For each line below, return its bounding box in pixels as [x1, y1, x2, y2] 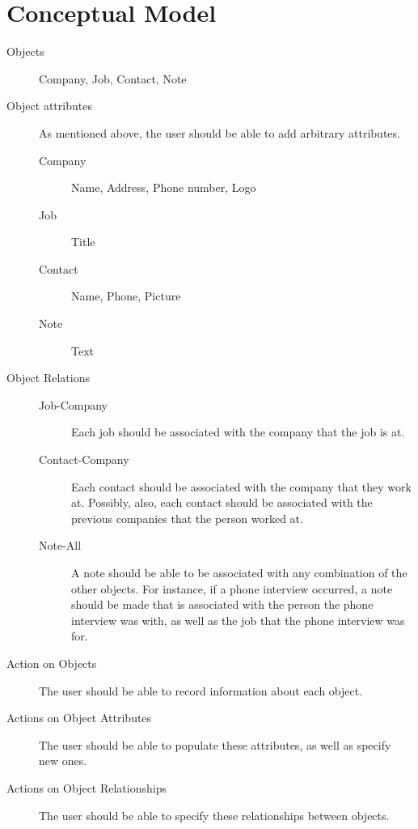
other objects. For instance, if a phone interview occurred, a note [71, 580, 393, 597]
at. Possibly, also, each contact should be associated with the [71, 494, 373, 511]
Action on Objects [6, 654, 97, 671]
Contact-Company [39, 451, 129, 468]
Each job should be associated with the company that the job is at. [71, 423, 405, 440]
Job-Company [39, 396, 108, 413]
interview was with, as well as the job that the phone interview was [71, 611, 405, 628]
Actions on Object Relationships [6, 779, 167, 796]
